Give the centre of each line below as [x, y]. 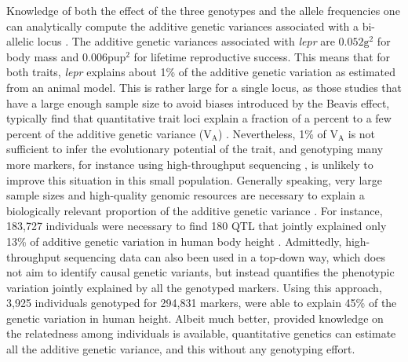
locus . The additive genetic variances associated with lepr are [186, 41]
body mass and [43, 56]
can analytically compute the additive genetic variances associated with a [183, 26]
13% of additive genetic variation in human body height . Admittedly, [174, 241]
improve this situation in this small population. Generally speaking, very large [195, 179]
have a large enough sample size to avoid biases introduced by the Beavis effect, [198, 102]
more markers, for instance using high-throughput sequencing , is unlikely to [190, 164]
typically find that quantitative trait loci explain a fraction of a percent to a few [199, 118]
